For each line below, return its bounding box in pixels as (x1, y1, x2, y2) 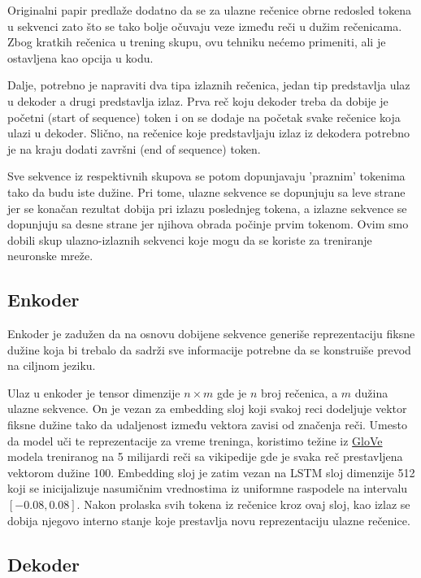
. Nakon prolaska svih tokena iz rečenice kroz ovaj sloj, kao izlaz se (76, 496, 410, 513)
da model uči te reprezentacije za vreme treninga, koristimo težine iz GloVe (7, 432, 383, 449)
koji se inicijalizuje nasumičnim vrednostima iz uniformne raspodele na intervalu (7, 480, 408, 497)
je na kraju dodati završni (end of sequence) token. (7, 140, 261, 157)
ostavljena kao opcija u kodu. (7, 49, 154, 66)
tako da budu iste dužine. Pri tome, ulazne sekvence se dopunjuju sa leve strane (7, 183, 406, 200)
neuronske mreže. (7, 247, 93, 264)
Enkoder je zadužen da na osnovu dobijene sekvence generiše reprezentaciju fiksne (7, 325, 415, 342)
